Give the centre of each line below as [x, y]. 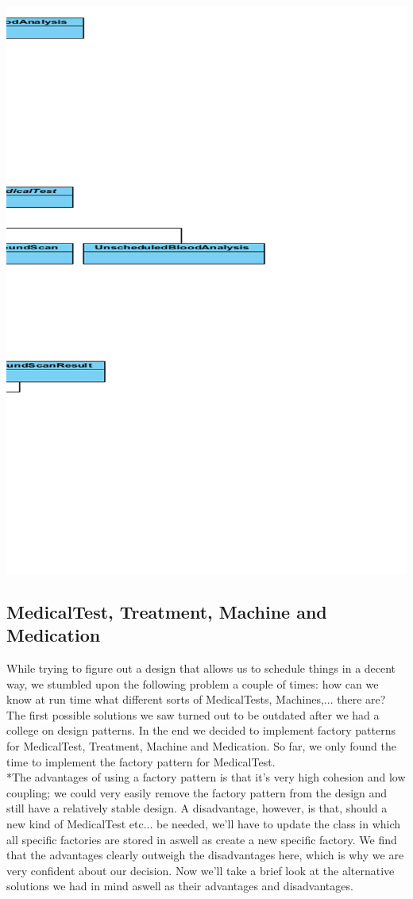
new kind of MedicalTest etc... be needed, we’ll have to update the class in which [204, 823]
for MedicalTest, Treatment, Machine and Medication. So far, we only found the [202, 745]
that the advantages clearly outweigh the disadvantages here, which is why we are [205, 855]
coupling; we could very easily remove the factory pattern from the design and [197, 792]
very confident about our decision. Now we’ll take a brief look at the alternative [201, 870]
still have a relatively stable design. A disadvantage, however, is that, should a [197, 808]
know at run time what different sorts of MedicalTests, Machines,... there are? [196, 699]
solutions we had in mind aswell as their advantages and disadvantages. [180, 886]
